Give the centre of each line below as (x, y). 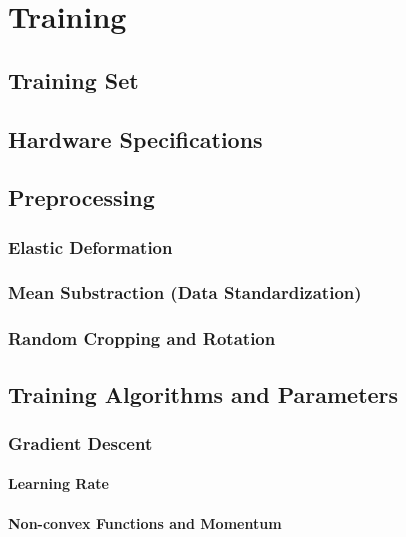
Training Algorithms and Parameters (203, 393)
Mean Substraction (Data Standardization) (185, 292)
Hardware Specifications (135, 138)
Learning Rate (58, 483)
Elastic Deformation (90, 246)
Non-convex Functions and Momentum (145, 522)
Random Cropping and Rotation (142, 338)
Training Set (73, 79)
